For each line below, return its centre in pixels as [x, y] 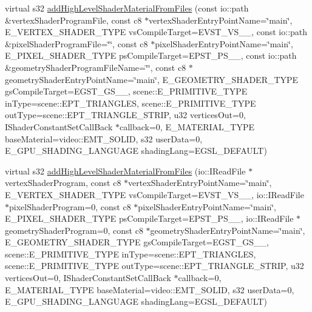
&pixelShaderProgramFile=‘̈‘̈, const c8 [76, 43]
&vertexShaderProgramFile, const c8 [73, 20]
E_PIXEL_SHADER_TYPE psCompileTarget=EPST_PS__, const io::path [151, 55]
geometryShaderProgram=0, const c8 [74, 230]
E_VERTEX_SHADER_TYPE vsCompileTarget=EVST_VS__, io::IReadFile [154, 194]
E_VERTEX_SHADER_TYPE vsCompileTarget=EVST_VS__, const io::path [156, 32]
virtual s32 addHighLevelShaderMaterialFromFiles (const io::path [127, 8]
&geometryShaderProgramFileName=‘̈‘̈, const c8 [96, 67]
